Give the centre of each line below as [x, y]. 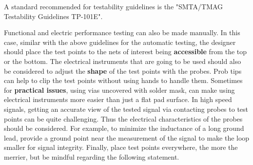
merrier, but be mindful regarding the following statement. [92, 156]
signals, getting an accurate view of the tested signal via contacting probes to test [126, 109]
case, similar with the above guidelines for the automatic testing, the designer [120, 42]
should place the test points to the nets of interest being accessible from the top [126, 52]
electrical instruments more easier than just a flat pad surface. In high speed [118, 99]
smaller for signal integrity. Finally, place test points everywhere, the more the [121, 147]
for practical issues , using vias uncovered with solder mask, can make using [119, 90]
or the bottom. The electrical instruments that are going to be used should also [123, 61]
